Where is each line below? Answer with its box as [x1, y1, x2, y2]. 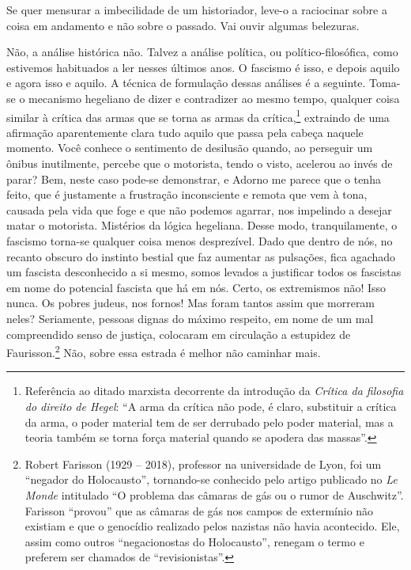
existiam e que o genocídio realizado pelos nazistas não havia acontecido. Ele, [25, 518, 400, 534]
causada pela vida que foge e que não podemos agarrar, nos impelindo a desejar [6, 201, 392, 218]
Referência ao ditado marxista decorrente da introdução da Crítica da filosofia [25, 382, 404, 399]
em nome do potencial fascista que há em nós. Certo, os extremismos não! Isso [6, 279, 386, 295]
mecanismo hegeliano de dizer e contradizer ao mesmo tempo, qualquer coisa [28, 89, 400, 106]
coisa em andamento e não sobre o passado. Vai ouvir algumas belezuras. [6, 17, 360, 33]
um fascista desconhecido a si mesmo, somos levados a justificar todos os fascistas [6, 264, 402, 280]
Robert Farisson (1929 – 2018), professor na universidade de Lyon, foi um [25, 455, 382, 472]
